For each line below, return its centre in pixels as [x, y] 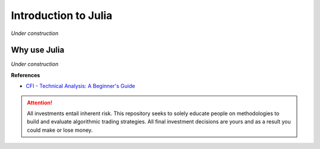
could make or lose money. [60, 130]
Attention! [40, 102]
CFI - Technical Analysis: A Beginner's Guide [81, 86]
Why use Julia [38, 50]
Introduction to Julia [62, 15]
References [25, 75]
